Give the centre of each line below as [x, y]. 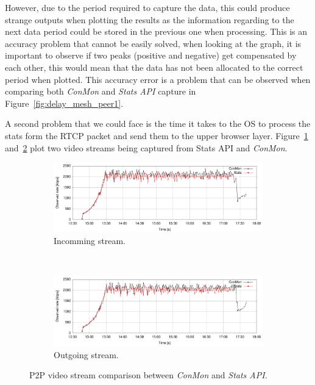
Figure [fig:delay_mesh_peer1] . [64, 103]
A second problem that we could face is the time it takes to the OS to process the [158, 124]
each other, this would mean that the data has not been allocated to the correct [154, 67]
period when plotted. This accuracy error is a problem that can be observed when [158, 79]
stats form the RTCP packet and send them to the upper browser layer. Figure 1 [157, 135]
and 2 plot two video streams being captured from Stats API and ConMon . [146, 147]
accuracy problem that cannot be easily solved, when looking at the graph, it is [153, 43]
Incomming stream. [90, 241]
